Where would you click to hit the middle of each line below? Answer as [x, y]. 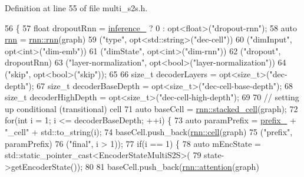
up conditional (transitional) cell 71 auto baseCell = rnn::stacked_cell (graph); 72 [151, 108]
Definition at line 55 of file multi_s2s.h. [76, 8]
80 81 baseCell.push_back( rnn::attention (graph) [172, 166]
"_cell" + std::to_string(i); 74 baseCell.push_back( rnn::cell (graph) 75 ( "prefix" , [149, 131]
